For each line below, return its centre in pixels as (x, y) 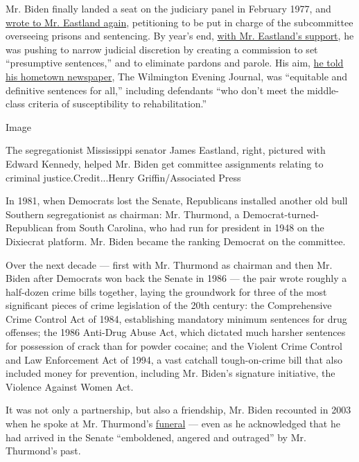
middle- (323, 90)
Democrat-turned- (281, 214)
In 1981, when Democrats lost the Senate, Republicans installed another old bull (177, 201)
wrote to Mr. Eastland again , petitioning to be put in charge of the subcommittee (179, 22)
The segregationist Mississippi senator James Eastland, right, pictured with (166, 150)
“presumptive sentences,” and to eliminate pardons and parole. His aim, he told (175, 63)
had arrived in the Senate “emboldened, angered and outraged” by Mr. (156, 437)
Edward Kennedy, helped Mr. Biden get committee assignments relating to (165, 163)
